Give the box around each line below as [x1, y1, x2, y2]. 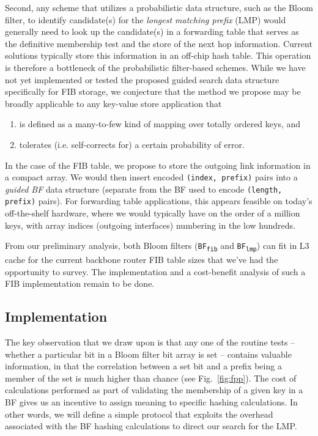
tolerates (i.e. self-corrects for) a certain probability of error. [19, 138, 245, 150]
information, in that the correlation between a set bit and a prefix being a [5, 360, 282, 372]
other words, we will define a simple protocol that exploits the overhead [5, 407, 273, 420]
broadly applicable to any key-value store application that [5, 97, 222, 109]
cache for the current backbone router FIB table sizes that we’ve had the [5, 253, 278, 265]
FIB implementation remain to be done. [5, 277, 155, 290]
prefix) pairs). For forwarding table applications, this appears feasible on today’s [5, 194, 312, 207]
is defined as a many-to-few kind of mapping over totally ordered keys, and [19, 117, 301, 130]
